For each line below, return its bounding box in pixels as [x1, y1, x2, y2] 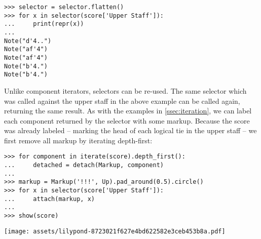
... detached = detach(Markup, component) [4, 162, 164, 169]
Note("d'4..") [4, 37, 52, 45]
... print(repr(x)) [4, 20, 84, 28]
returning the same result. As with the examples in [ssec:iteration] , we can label [4, 105, 252, 116]
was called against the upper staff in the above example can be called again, [4, 95, 240, 106]
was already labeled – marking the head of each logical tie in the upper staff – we [4, 125, 257, 136]
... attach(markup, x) [4, 195, 95, 203]
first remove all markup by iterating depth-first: [4, 135, 153, 145]
